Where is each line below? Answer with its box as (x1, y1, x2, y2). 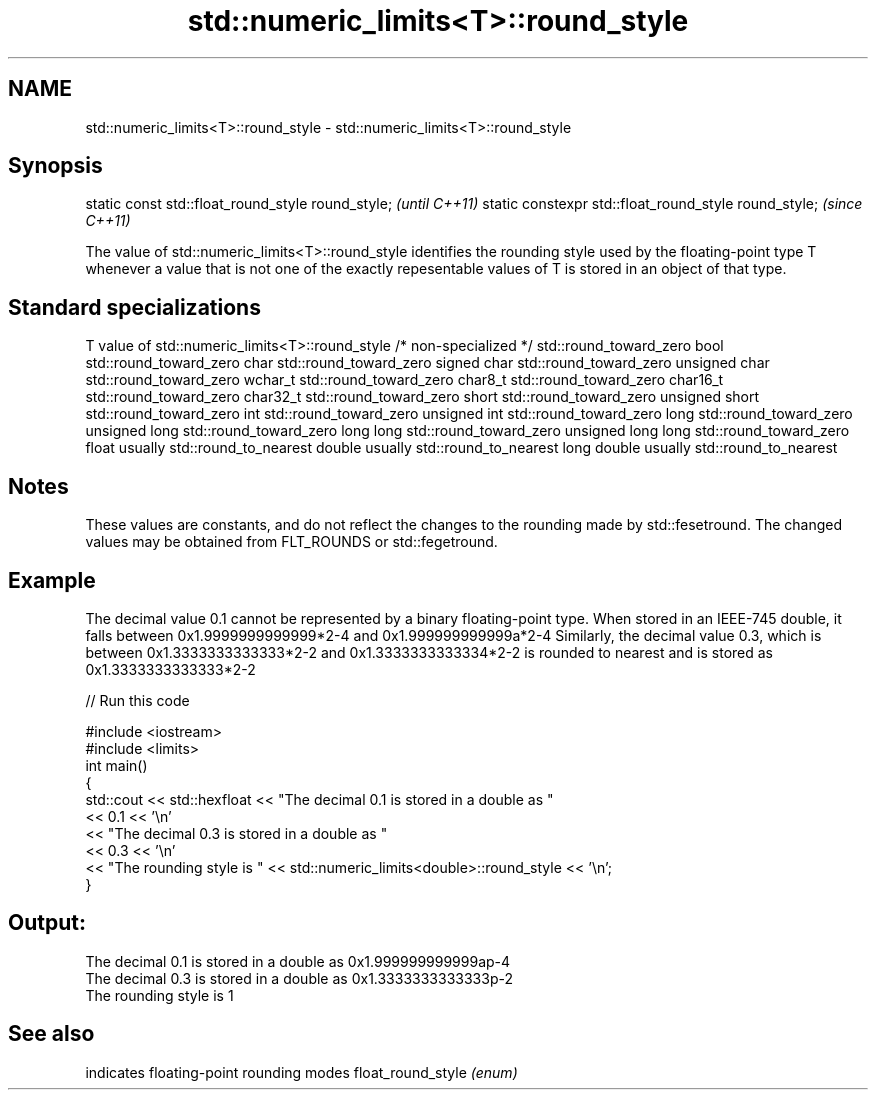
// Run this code (85, 691, 190, 709)
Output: (8, 910, 86, 936)
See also (8, 1021, 95, 1047)
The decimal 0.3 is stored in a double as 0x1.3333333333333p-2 (85, 969, 513, 987)
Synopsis (8, 153, 103, 179)
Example (8, 567, 96, 593)
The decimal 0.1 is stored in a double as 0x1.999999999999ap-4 (85, 952, 511, 970)
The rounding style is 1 (85, 986, 234, 1004)
